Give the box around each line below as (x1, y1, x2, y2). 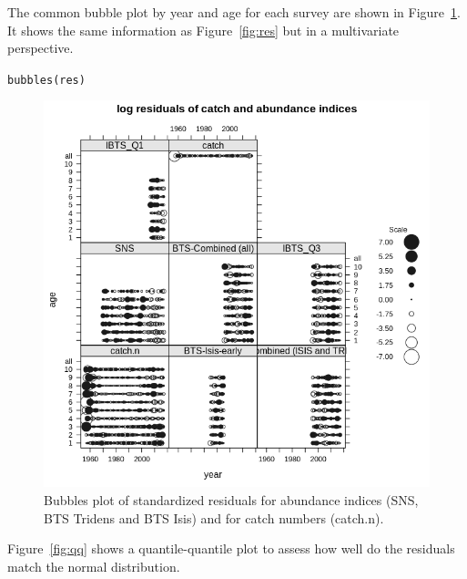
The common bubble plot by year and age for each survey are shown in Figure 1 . (7, 3, 461, 21)
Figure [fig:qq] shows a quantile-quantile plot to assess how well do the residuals (7, 539, 455, 558)
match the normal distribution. (7, 556, 180, 575)
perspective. (7, 38, 74, 57)
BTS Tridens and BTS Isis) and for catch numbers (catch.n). (44, 508, 384, 527)
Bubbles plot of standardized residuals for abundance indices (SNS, (44, 491, 419, 510)
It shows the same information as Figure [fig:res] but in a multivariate (7, 20, 400, 39)
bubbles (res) (7, 73, 86, 87)
